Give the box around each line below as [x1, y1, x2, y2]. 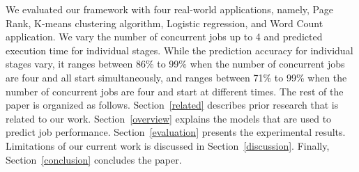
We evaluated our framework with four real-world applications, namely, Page [6, 2, 333, 16]
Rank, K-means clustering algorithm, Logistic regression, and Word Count [6, 15, 323, 30]
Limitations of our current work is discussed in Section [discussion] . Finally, [6, 138, 330, 153]
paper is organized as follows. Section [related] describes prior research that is [6, 97, 339, 112]
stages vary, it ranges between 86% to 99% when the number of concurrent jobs [6, 56, 345, 71]
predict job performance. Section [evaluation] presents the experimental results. [6, 125, 346, 139]
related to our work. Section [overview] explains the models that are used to [6, 111, 332, 125]
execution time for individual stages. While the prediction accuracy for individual [6, 42, 353, 57]
